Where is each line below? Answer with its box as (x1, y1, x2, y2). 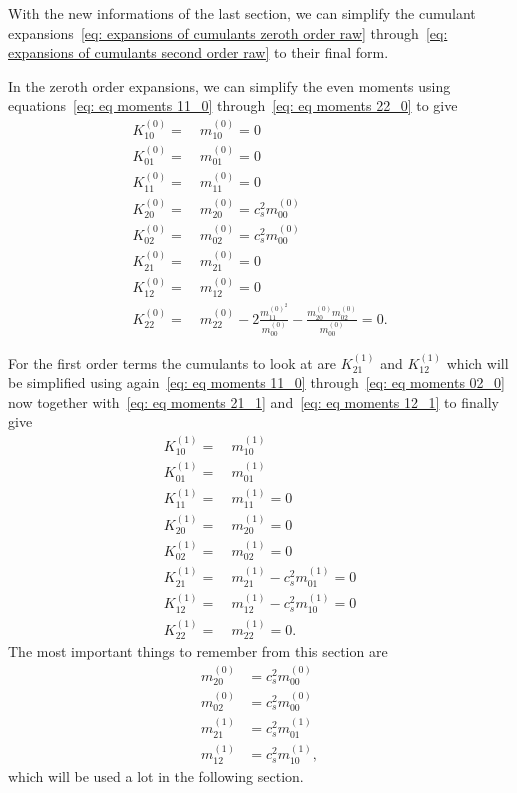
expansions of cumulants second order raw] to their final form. (8, 42, 389, 63)
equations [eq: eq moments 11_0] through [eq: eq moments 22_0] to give (8, 95, 458, 116)
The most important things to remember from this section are (8, 641, 388, 662)
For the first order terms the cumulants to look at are (8, 352, 337, 373)
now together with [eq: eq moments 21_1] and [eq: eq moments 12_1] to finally (8, 391, 499, 412)
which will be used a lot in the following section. (8, 765, 304, 786)
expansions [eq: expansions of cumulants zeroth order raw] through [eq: (8, 22, 448, 43)
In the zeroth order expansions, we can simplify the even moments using (8, 75, 451, 96)
